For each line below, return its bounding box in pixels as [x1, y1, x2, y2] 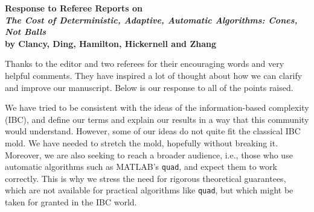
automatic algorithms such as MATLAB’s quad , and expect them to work [5, 160, 277, 173]
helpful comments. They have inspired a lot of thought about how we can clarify [5, 69, 303, 81]
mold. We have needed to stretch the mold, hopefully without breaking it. [5, 136, 278, 149]
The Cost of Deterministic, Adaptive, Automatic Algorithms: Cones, [5, 13, 298, 26]
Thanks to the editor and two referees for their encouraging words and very [5, 57, 284, 70]
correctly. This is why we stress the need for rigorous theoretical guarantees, [5, 172, 286, 184]
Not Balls [5, 25, 46, 38]
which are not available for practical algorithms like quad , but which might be [5, 184, 293, 196]
